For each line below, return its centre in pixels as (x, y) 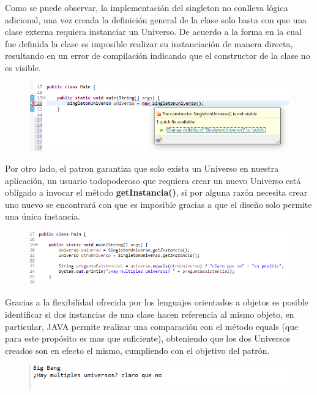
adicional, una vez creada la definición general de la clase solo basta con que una (156, 19)
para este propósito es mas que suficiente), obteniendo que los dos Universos (148, 338)
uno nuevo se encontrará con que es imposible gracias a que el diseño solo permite (158, 204)
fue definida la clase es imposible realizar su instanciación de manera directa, (149, 43)
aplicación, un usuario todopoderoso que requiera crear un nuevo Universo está (153, 180)
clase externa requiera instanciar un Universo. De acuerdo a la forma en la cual (153, 32)
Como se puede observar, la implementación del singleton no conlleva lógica (147, 7)
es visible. (23, 67)
